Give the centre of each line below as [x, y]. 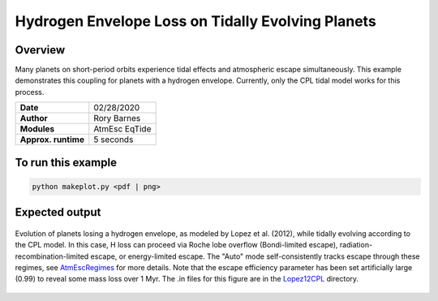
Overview [40, 50]
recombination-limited [52, 256]
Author [34, 118]
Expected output [58, 212]
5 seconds [114, 140]
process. [30, 92]
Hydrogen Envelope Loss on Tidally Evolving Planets [195, 21]
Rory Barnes [117, 118]
